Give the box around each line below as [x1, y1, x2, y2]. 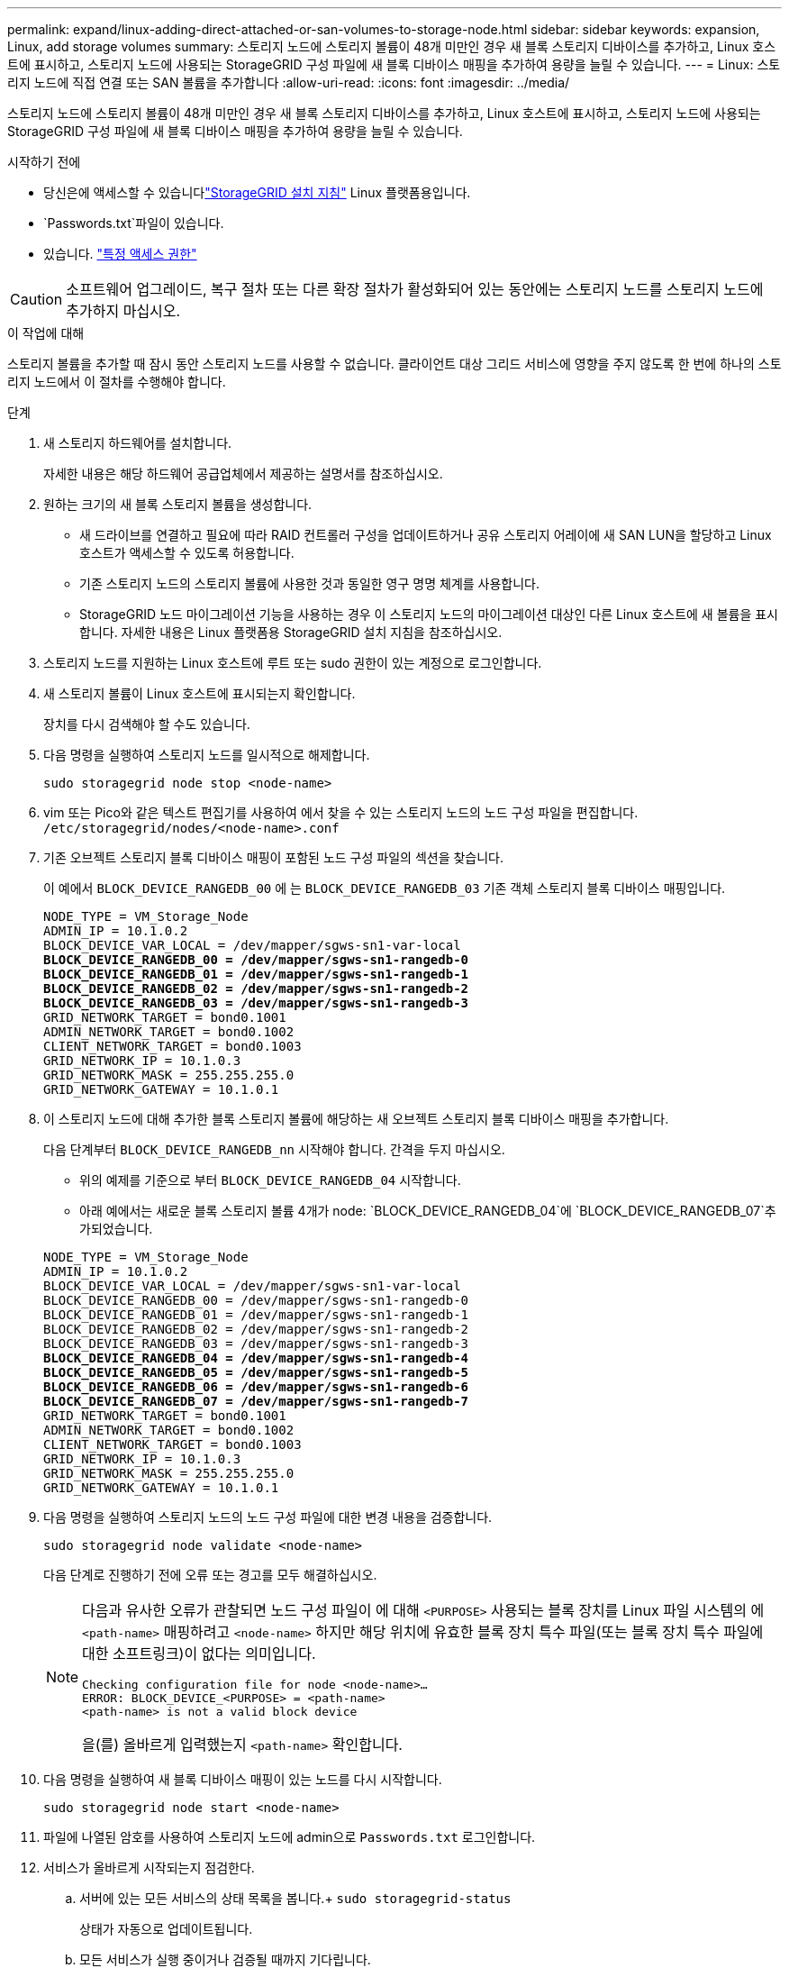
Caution [10, 290, 63, 308]
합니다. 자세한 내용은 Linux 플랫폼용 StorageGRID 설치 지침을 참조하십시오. [79, 624, 503, 640]
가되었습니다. [79, 1221, 153, 1236]
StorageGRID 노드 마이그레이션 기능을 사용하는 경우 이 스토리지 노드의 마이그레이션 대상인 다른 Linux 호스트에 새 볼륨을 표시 [79, 606, 778, 622]
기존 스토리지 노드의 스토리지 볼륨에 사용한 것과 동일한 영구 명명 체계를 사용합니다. [79, 576, 540, 591]
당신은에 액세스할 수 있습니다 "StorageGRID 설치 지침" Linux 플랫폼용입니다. [43, 185, 471, 200]
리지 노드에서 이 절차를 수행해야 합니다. [7, 374, 226, 389]
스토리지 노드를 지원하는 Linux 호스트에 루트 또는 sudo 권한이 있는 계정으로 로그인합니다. [43, 655, 542, 670]
